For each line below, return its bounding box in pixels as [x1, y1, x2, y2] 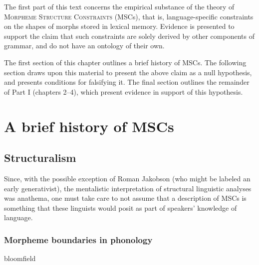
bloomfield [4, 253, 36, 264]
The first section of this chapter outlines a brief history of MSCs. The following [4, 57, 247, 67]
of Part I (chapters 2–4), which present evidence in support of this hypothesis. [4, 86, 243, 97]
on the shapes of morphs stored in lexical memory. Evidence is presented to [4, 21, 235, 31]
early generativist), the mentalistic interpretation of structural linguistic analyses [4, 183, 252, 193]
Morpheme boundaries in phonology [4, 233, 153, 246]
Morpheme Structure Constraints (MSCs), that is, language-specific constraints [4, 11, 254, 21]
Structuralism [4, 150, 76, 165]
